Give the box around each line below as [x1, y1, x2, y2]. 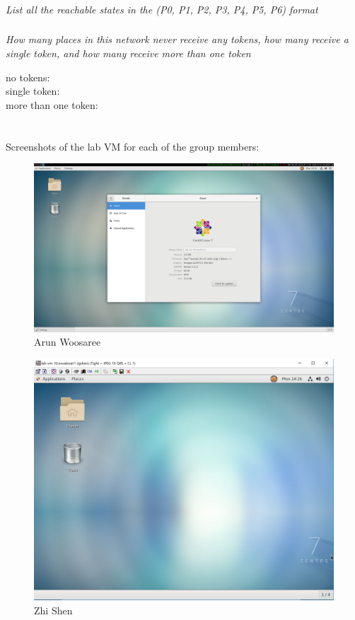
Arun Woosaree [34, 334, 101, 349]
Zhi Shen [34, 602, 73, 617]
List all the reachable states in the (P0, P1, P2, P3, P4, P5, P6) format [6, 1, 318, 16]
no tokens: [6, 69, 50, 84]
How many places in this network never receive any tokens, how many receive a [6, 32, 349, 47]
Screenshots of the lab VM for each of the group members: [6, 139, 260, 153]
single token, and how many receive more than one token [6, 46, 251, 61]
